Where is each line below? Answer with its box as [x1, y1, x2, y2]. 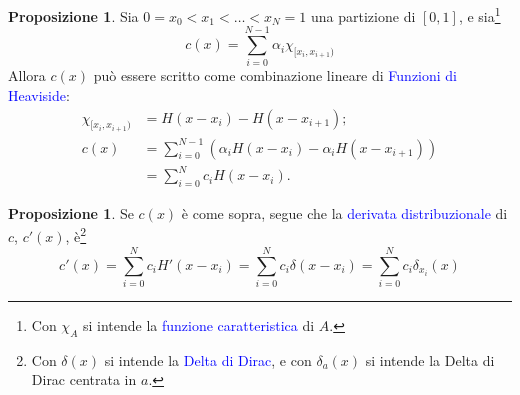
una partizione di [311, 5, 416, 26]
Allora [8, 65, 46, 86]
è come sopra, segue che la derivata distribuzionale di [181, 202, 508, 223]
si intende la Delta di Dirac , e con [104, 349, 312, 370]
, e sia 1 [458, 3, 501, 26]
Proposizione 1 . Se [8, 202, 134, 223]
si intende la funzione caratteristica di [82, 314, 315, 335]
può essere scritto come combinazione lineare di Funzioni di [93, 65, 458, 86]
